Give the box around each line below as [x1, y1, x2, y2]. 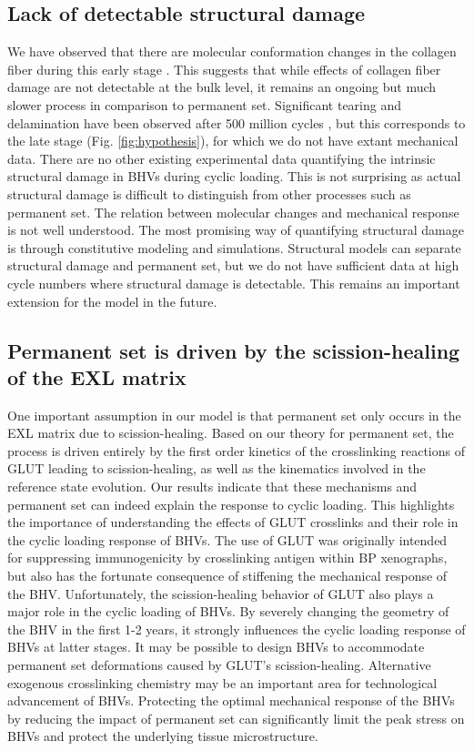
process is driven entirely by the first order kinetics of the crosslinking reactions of [7, 441, 465, 460]
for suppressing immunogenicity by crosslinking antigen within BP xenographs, [7, 548, 448, 567]
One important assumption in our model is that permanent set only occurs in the [7, 405, 461, 424]
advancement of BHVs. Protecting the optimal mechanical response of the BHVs [7, 691, 455, 710]
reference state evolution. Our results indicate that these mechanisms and [7, 477, 418, 496]
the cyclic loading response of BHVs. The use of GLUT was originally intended [7, 530, 448, 549]
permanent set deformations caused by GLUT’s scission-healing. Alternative [7, 655, 431, 675]
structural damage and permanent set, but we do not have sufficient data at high [7, 256, 459, 275]
